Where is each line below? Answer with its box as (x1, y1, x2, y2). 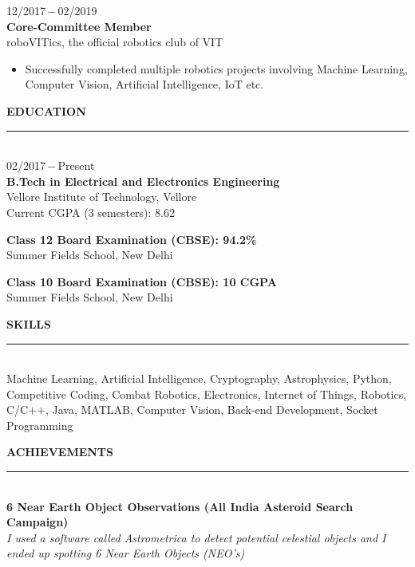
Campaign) (6, 514, 69, 530)
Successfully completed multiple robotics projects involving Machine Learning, (25, 60, 408, 77)
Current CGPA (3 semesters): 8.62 (6, 203, 176, 220)
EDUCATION (6, 102, 86, 119)
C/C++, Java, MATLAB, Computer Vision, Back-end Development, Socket (6, 401, 378, 418)
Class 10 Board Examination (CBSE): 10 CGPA (6, 273, 277, 289)
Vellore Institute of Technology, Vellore (6, 188, 197, 205)
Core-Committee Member (6, 18, 152, 34)
